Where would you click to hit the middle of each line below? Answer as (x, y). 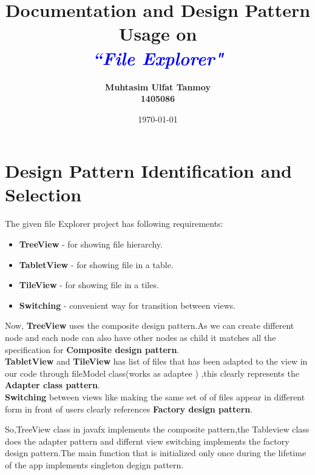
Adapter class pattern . (52, 385)
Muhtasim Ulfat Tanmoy (158, 86)
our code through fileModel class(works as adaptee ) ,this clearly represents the (152, 373)
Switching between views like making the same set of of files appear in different (155, 396)
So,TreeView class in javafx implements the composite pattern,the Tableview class (157, 429)
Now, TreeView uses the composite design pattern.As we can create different (150, 325)
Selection (43, 194)
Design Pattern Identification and (149, 171)
